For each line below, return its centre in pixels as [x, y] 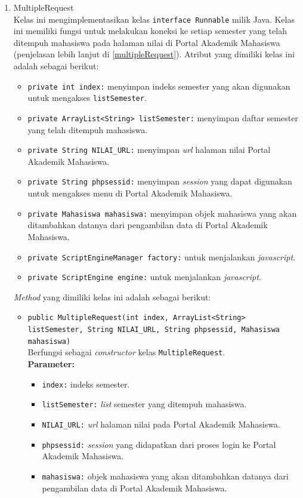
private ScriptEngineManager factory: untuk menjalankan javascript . [162, 256]
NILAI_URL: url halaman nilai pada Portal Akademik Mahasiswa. [161, 424]
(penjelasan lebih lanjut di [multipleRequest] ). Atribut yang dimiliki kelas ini [154, 54]
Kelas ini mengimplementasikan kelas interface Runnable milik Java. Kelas [154, 19]
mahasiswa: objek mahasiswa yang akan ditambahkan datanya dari [165, 476]
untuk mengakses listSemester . [87, 98]
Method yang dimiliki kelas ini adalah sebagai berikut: [112, 296]
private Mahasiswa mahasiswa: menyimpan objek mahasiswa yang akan [162, 213]
